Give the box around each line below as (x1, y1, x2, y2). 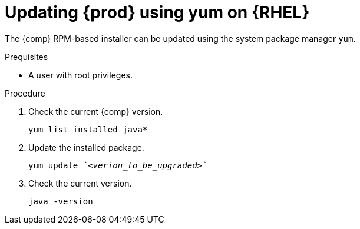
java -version (28, 196, 93, 206)
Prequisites (5, 51, 48, 62)
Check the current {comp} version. (28, 106, 163, 117)
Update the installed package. (28, 142, 144, 152)
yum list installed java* (28, 124, 148, 134)
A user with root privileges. (28, 69, 133, 80)
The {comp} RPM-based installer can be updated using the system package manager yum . (5, 33, 356, 44)
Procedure (5, 88, 45, 98)
